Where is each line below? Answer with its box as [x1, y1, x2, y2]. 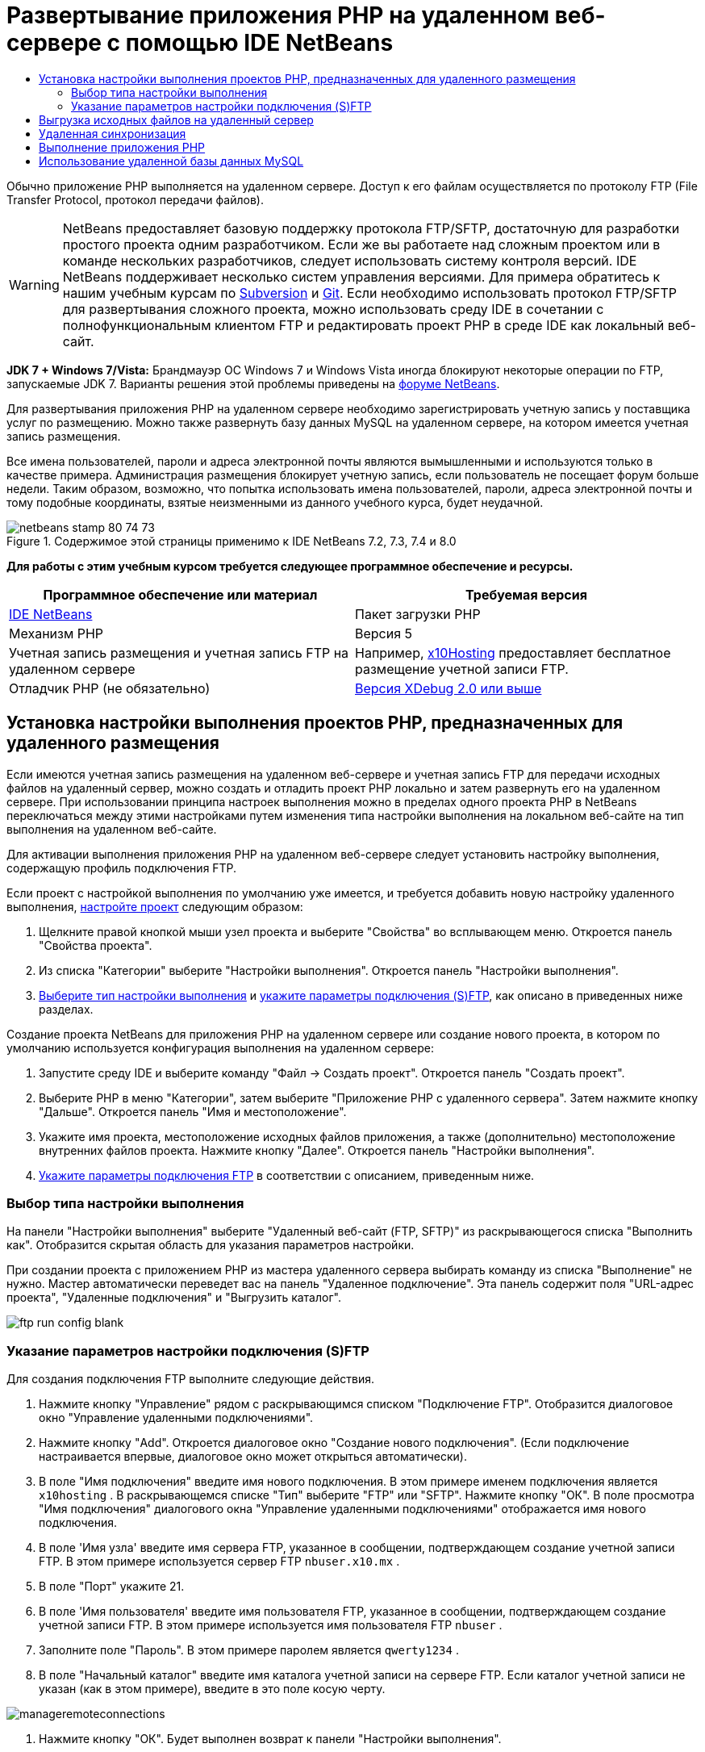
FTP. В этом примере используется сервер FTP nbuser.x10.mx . [39, 1554, 400, 1569]
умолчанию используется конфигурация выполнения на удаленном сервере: [6, 1040, 435, 1055]
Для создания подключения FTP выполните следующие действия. [6, 1372, 374, 1386]
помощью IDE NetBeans [125, 29, 394, 56]
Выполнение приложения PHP [39, 140, 206, 154]
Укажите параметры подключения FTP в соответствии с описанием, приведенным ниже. [39, 1168, 535, 1182]
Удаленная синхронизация [39, 126, 186, 140]
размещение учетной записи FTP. [355, 660, 569, 677]
